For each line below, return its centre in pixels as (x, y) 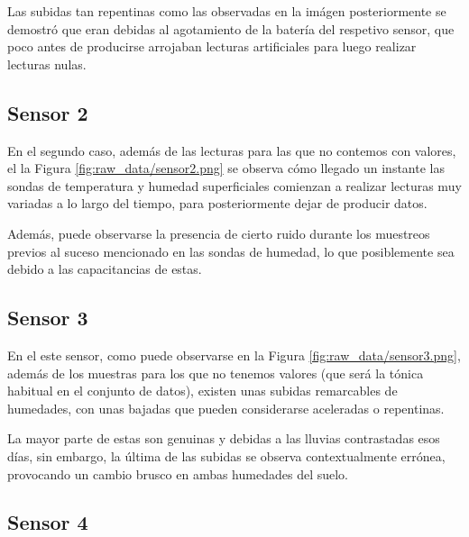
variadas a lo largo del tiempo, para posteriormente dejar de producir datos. (217, 203)
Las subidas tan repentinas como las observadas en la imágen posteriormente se (227, 11)
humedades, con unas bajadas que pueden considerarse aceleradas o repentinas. (226, 408)
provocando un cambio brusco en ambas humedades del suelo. (178, 473)
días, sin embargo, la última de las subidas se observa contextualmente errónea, (226, 455)
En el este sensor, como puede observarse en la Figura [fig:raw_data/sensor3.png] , (234, 355)
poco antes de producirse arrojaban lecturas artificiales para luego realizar (212, 46)
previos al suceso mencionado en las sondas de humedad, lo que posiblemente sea (231, 251)
